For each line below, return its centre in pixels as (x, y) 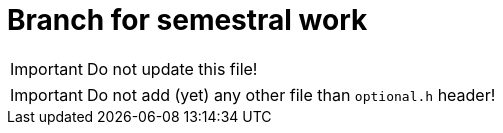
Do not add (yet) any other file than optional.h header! (291, 94)
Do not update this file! (172, 68)
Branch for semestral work (187, 20)
